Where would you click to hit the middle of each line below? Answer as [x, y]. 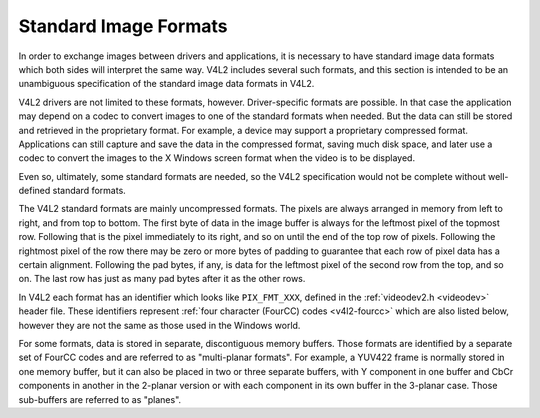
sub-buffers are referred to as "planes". [100, 399]
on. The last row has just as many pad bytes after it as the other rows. [162, 279]
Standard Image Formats [123, 26]
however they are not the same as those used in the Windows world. [159, 325]
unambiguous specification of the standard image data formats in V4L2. [166, 84]
